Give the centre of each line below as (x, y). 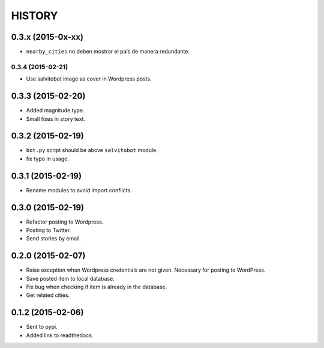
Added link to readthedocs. (60, 335)
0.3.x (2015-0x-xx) (47, 37)
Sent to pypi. (42, 327)
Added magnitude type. (55, 111)
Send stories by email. (53, 239)
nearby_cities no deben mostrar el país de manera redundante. (108, 52)
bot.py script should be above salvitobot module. (92, 150)
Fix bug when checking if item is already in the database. (97, 287)
